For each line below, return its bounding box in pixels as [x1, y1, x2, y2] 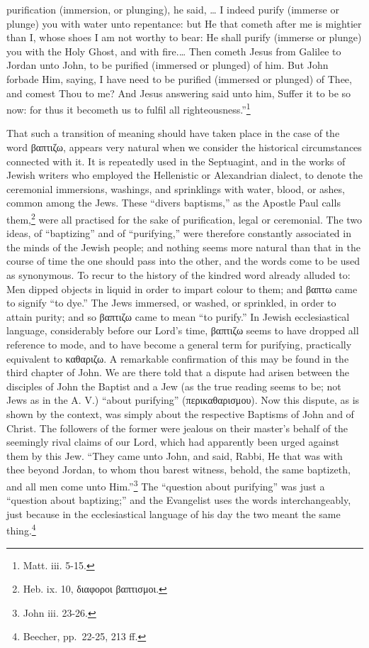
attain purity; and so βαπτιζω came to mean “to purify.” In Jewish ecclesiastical [6, 309, 350, 324]
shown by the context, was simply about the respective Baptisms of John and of [6, 406, 354, 421]
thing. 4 [6, 521, 36, 537]
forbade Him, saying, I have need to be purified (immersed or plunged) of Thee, [6, 71, 352, 86]
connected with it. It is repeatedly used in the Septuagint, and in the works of [6, 153, 346, 168]
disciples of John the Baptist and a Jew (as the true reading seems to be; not [6, 378, 341, 393]
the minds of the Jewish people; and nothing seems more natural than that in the [6, 239, 361, 254]
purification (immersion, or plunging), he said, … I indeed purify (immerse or [6, 2, 339, 16]
